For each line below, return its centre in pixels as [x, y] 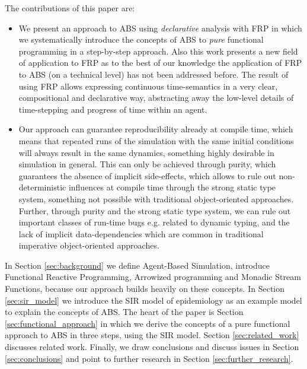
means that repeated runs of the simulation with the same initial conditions [156, 140]
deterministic [42, 187]
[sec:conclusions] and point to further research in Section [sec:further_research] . [149, 358]
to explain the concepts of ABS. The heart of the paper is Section [124, 312]
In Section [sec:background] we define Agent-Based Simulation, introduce [137, 265]
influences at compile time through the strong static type [172, 187]
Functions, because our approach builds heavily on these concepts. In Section [145, 289]
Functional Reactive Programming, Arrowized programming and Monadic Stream [153, 277]
